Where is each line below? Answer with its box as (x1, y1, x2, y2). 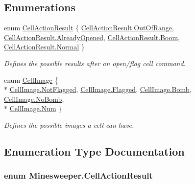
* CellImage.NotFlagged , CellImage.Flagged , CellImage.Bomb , (4, 84, 192, 94)
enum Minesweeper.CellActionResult (4, 169, 153, 182)
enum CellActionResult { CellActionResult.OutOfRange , (4, 23, 174, 33)
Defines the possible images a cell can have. (4, 119, 134, 130)
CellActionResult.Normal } (4, 42, 85, 52)
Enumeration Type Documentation (4, 143, 185, 159)
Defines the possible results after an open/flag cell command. (4, 58, 186, 68)
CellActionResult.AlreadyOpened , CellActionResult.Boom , (4, 32, 180, 42)
